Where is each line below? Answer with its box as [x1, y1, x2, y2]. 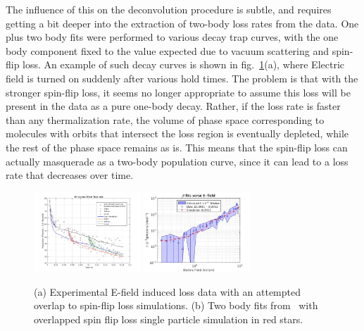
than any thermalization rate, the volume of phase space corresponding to [6, 112, 325, 127]
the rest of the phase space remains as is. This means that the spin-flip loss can [6, 139, 348, 154]
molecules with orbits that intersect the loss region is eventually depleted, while [6, 126, 349, 141]
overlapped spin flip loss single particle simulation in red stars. [34, 311, 303, 326]
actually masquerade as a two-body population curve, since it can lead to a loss [6, 154, 349, 168]
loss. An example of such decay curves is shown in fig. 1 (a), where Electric [23, 57, 345, 72]
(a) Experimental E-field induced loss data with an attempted [34, 284, 301, 299]
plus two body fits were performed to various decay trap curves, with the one [6, 30, 339, 44]
